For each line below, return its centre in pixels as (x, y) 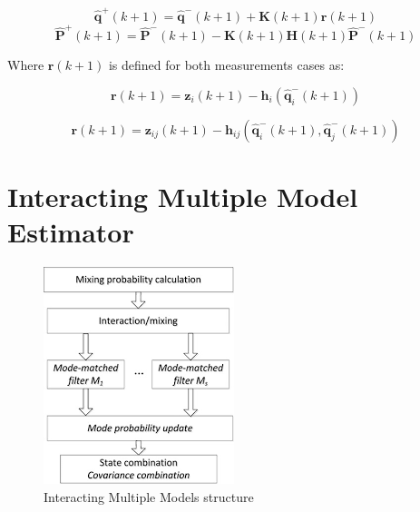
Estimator (71, 232)
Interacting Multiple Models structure (149, 496)
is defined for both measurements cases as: (226, 65)
